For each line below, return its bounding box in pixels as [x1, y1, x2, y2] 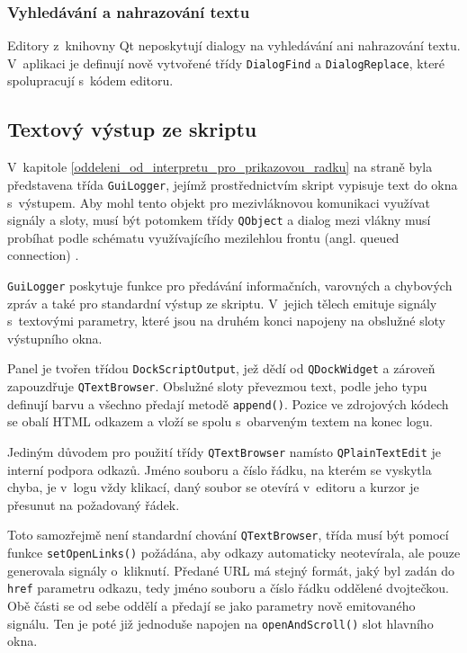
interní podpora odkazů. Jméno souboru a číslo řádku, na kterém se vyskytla [7, 460, 432, 479]
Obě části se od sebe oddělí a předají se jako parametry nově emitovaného [7, 595, 416, 614]
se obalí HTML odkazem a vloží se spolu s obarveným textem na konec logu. [7, 412, 433, 431]
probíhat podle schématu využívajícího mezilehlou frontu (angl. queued [7, 228, 400, 246]
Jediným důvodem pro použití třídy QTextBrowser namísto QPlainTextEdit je [7, 442, 442, 461]
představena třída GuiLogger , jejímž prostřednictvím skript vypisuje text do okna [7, 174, 458, 193]
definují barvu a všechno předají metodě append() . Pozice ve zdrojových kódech [7, 394, 449, 413]
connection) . [7, 246, 79, 264]
